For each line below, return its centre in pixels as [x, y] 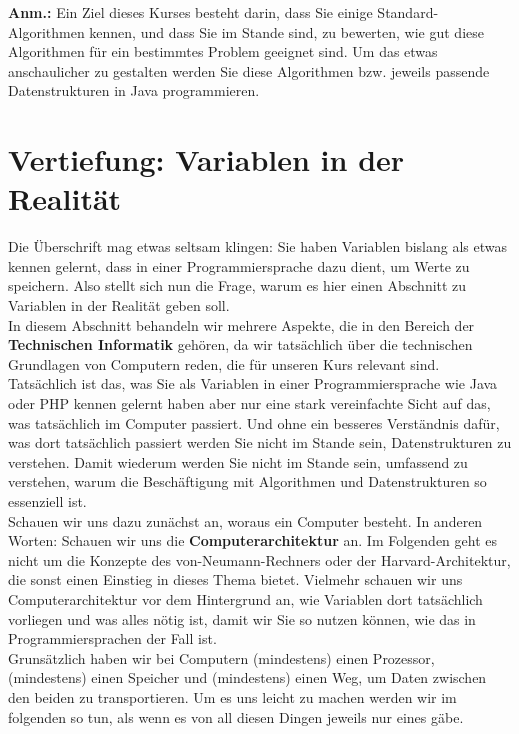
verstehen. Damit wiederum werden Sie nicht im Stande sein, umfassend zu [238, 461]
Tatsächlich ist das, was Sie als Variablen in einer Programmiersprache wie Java [253, 383]
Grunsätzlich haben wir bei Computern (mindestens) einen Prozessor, [221, 657]
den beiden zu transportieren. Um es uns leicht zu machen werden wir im [232, 696]
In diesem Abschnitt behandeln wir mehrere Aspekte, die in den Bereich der [241, 324]
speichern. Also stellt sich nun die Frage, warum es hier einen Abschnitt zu [237, 285]
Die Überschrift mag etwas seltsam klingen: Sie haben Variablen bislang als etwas [257, 246]
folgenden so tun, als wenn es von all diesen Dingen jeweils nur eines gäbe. [236, 716]
